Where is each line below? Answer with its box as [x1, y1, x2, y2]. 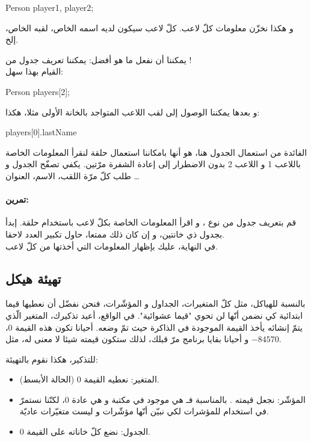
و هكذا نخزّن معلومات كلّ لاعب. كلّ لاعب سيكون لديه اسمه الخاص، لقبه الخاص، [5, 21, 294, 34]
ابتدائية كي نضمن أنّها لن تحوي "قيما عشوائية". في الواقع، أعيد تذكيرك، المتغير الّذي [5, 308, 303, 321]
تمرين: [5, 193, 29, 206]
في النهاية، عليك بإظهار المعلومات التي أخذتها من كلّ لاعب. [5, 239, 218, 252]
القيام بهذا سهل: [5, 65, 63, 78]
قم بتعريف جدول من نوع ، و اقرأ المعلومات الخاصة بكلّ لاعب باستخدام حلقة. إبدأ [5, 216, 297, 229]
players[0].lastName [5, 126, 77, 138]
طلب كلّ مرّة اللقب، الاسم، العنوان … [5, 169, 140, 182]
